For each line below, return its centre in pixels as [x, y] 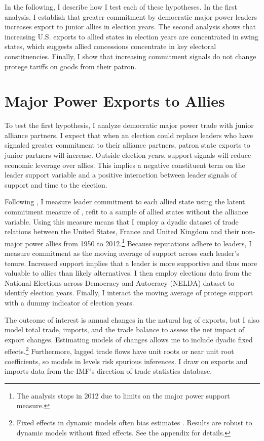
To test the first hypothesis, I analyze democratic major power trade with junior [129, 125]
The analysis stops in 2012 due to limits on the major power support [123, 395]
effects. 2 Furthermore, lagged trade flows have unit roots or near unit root [119, 350]
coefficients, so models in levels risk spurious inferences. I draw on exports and [126, 361]
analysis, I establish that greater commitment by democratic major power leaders [131, 16]
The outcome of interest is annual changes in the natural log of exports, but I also [132, 319]
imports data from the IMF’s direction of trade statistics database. [108, 371]
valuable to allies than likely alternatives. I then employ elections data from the [128, 273]
